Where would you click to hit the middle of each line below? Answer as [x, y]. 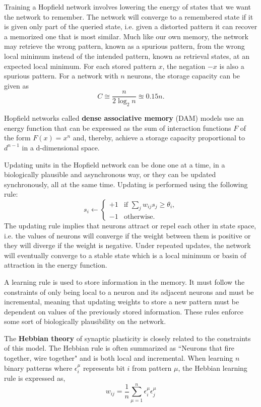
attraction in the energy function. [56, 265]
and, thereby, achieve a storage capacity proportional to [159, 138]
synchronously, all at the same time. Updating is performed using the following [126, 184]
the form [17, 138]
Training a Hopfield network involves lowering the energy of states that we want [127, 7]
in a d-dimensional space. [61, 147]
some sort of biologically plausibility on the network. [85, 321]
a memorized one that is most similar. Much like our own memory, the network [126, 36]
